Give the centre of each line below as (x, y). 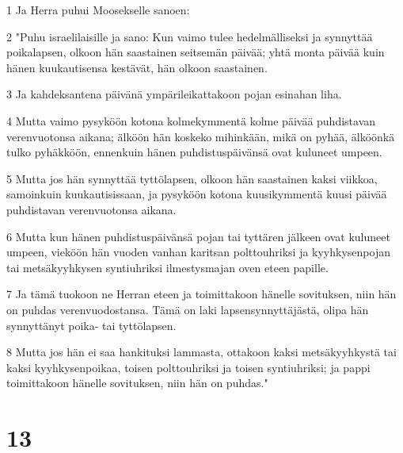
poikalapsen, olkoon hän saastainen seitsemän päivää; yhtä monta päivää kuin (196, 52)
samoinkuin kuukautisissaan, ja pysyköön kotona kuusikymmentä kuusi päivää (197, 194)
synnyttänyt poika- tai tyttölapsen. (91, 325)
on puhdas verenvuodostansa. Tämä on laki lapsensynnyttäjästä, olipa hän (188, 309)
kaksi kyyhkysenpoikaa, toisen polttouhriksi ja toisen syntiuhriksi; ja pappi (188, 367)
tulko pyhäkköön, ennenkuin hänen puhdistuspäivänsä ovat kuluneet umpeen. (194, 152)
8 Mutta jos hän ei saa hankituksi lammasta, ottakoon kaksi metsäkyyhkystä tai (201, 352)
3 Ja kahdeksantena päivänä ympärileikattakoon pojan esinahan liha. (174, 94)
